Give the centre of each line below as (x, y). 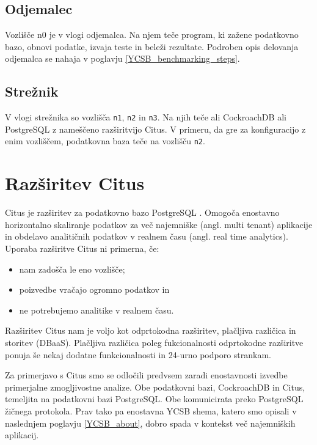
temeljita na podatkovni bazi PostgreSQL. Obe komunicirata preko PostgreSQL (154, 399)
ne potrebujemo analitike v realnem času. (97, 310)
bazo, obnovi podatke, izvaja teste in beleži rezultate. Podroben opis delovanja (152, 46)
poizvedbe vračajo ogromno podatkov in (94, 289)
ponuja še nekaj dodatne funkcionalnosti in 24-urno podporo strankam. (138, 354)
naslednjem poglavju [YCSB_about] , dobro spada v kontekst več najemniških (150, 423)
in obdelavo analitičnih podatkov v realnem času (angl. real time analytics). (147, 236)
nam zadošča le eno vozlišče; (72, 269)
